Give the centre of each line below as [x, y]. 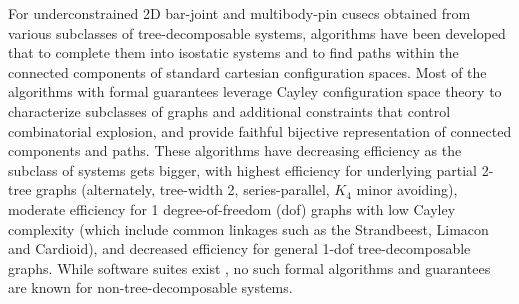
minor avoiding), [407, 189]
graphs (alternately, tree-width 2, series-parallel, [183, 189]
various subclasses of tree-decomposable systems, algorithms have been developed [257, 32]
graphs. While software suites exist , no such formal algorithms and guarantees [249, 267]
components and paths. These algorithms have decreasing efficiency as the [235, 150]
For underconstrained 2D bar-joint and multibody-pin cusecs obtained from [239, 13]
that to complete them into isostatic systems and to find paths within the [233, 52]
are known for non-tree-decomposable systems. [150, 287]
